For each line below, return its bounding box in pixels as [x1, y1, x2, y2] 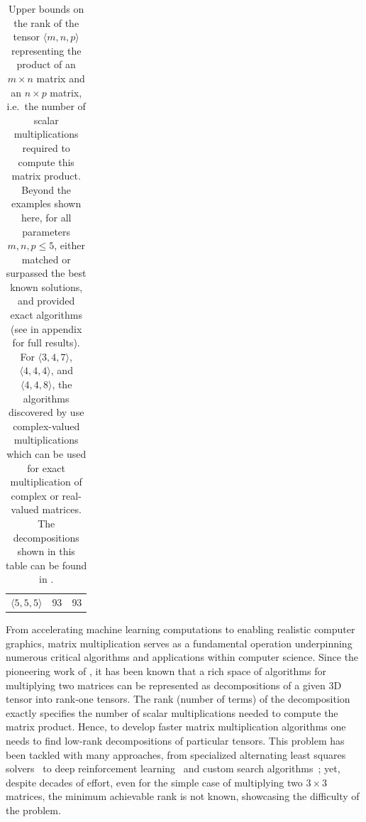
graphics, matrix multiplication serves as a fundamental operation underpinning [6, 635, 353, 650]
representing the [11, 43, 82, 57]
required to [22, 140, 70, 155]
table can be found [6, 557, 87, 572]
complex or [11, 488, 59, 503]
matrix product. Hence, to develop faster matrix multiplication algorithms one [6, 719, 346, 734]
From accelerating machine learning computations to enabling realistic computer [6, 622, 355, 637]
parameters [22, 224, 71, 239]
